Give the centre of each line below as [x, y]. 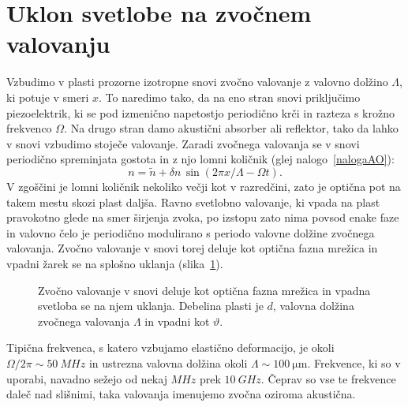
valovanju [58, 44]
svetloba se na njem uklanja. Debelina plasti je [151, 306]
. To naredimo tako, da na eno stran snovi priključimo [230, 97]
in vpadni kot [177, 321]
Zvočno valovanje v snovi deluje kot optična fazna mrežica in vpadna [204, 290]
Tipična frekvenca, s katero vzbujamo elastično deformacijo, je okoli [170, 347]
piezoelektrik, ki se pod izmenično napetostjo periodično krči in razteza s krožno [200, 112]
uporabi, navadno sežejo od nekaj [87, 378]
